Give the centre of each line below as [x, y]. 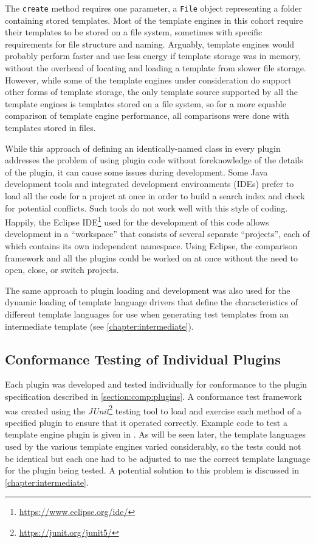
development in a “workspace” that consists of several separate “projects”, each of [157, 234]
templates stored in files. [50, 127]
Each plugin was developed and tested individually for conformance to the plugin [156, 384]
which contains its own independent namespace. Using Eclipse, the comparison [151, 246]
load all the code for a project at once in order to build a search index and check [155, 195]
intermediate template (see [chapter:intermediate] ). [99, 326]
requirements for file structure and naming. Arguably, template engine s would [150, 44]
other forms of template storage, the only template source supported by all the [151, 92]
